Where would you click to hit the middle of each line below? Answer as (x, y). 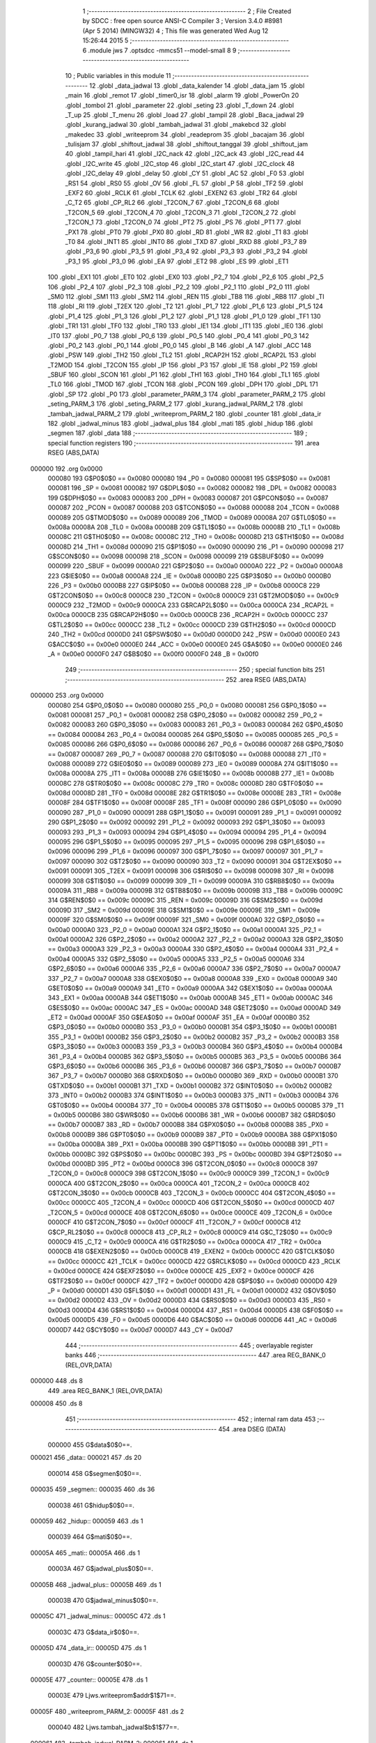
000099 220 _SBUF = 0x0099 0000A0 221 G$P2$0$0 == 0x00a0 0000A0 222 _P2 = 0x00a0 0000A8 (195, 566)
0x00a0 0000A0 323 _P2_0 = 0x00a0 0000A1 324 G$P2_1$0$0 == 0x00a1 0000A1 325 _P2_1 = (185, 929)
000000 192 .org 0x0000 (66, 469)
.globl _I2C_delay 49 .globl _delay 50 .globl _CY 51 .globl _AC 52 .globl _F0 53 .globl (185, 174)
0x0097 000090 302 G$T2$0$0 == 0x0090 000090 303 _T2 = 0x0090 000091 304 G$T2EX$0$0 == (195, 861)
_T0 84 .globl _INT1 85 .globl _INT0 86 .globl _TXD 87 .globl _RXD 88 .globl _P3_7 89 (186, 241)
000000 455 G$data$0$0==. (90, 1445)
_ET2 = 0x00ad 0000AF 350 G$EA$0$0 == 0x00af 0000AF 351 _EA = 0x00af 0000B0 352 (179, 1017)
